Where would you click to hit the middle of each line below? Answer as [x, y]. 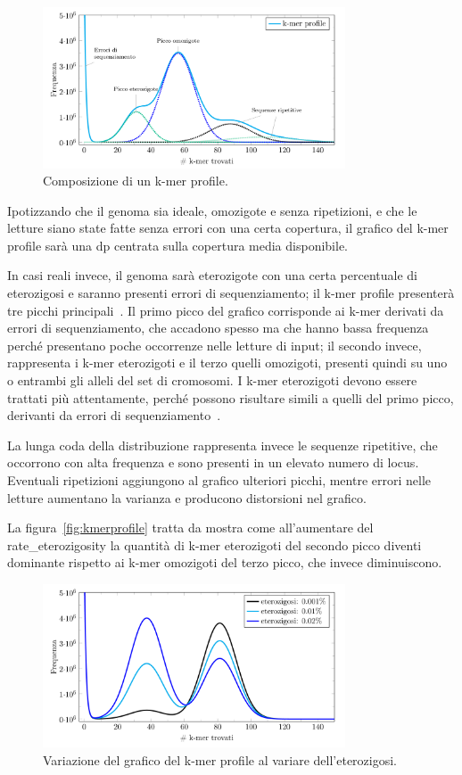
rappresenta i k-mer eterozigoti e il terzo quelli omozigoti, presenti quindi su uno [227, 363]
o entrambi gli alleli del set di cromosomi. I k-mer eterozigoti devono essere [212, 380]
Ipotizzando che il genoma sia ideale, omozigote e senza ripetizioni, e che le [212, 210]
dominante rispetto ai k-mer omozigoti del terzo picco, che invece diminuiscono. [225, 562]
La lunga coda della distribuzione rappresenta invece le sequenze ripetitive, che [223, 445]
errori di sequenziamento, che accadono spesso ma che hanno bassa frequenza [218, 328]
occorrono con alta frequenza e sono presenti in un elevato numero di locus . [213, 462]
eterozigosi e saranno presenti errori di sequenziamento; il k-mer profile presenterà [231, 293]
